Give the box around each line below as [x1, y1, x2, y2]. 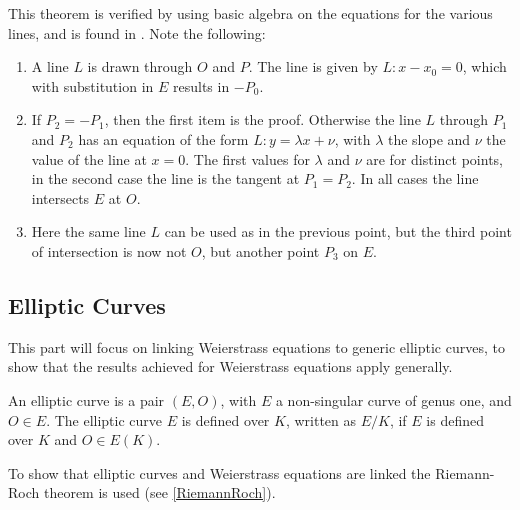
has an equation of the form [78, 128, 249, 149]
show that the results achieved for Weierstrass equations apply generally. [8, 356, 453, 377]
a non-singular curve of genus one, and [275, 389, 512, 410]
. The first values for [185, 148, 310, 169]
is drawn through [87, 56, 193, 77]
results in [172, 75, 230, 96]
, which [462, 56, 507, 77]
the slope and [387, 128, 471, 149]
